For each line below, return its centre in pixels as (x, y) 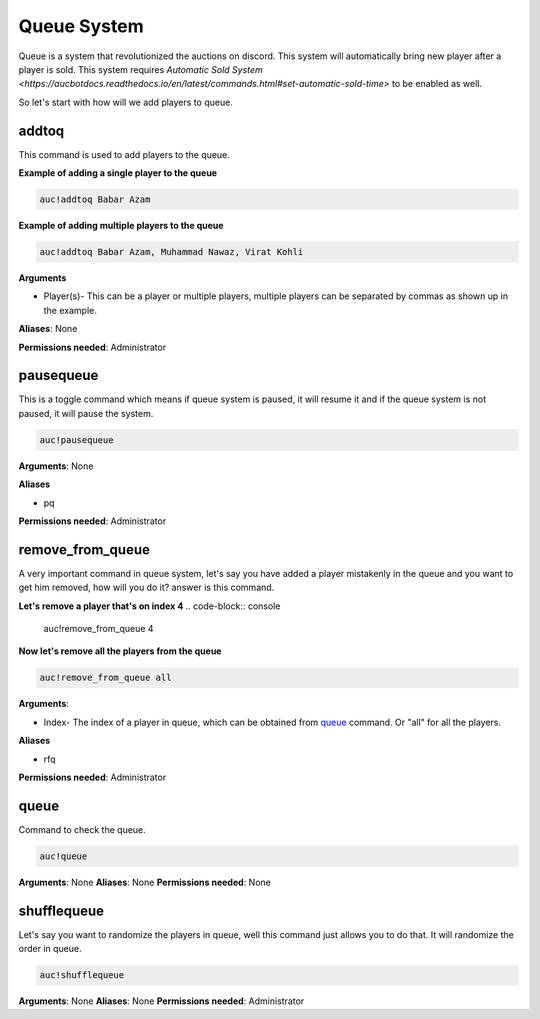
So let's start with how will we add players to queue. (126, 102)
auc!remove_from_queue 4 (98, 629)
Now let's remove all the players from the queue (120, 651)
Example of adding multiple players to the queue (121, 225)
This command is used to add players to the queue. (124, 154)
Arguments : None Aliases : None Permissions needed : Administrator (161, 1001)
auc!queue (63, 856)
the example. (70, 310)
